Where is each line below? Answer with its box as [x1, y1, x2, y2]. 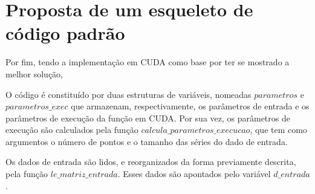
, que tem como [250, 123, 307, 136]
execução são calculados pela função [5, 123, 138, 136]
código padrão [5, 21, 125, 45]
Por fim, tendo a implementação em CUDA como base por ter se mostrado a [5, 56, 290, 68]
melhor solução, [5, 67, 63, 80]
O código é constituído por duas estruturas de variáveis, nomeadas [5, 88, 252, 100]
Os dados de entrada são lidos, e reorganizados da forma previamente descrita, [5, 155, 296, 168]
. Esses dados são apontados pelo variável [117, 167, 271, 180]
